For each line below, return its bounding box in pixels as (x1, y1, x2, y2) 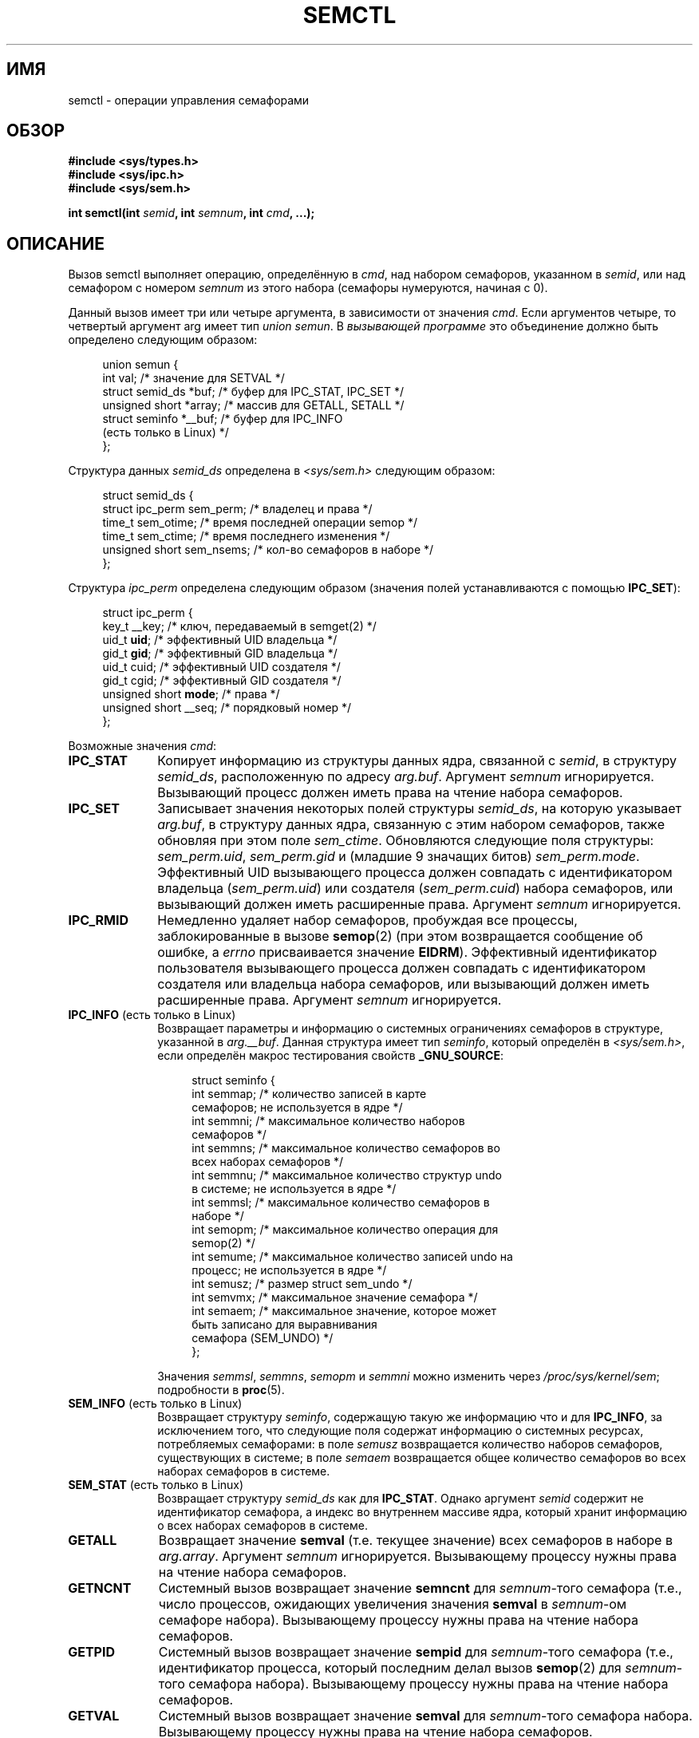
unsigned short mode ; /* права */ (102, 687, 280, 701)
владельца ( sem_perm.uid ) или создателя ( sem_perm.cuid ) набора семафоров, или (157, 880, 673, 897)
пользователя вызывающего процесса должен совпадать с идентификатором (157, 960, 646, 977)
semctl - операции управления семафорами (68, 93, 310, 107)
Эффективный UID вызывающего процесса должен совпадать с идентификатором (157, 864, 673, 881)
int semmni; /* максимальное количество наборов (192, 1114, 465, 1128)
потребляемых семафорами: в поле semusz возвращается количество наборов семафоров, (157, 1437, 663, 1452)
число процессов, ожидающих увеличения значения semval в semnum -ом (158, 1596, 627, 1613)
